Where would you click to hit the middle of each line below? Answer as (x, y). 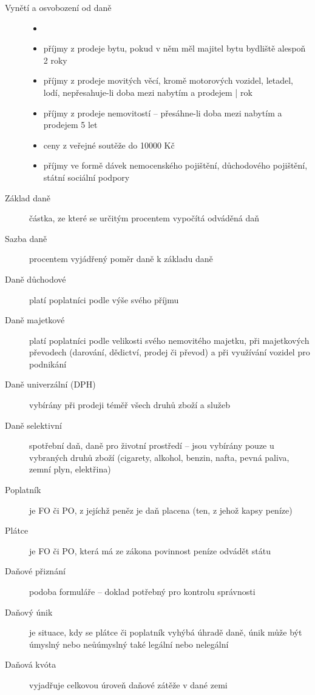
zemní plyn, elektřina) (70, 469)
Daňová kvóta (31, 664)
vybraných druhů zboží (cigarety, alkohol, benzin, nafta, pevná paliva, (159, 457)
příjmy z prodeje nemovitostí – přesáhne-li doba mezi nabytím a (163, 112)
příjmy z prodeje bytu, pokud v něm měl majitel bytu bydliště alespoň (174, 48)
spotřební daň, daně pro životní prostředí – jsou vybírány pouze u (152, 445)
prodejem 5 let (70, 125)
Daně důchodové (36, 279)
